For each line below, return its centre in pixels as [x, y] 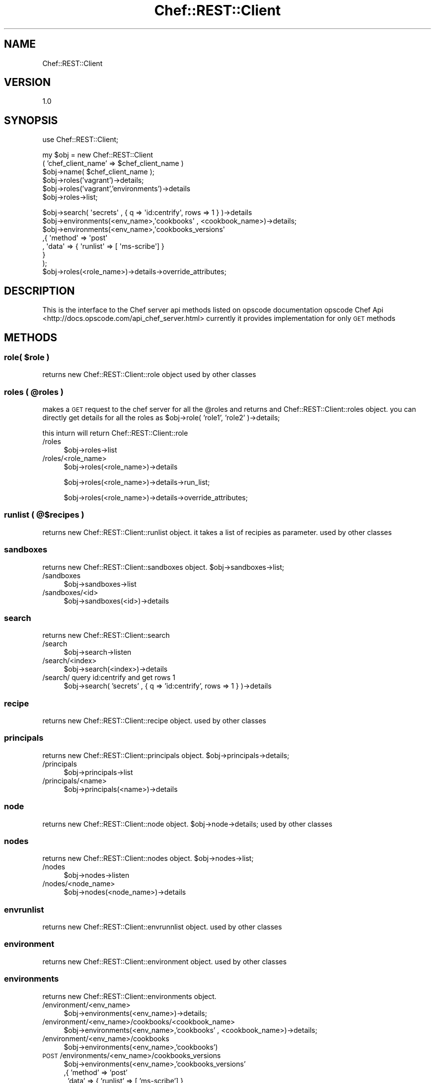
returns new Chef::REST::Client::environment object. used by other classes [165, 961]
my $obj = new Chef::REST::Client [98, 155]
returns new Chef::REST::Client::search [106, 635]
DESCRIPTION [39, 291]
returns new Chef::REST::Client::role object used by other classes [149, 375]
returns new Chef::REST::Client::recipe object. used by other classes [154, 721]
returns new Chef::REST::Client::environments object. [129, 996]
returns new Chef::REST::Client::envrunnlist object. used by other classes [162, 927]
